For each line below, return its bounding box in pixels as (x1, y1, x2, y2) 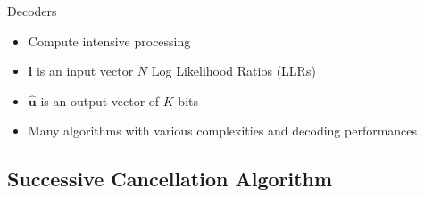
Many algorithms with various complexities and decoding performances (28, 121, 418, 140)
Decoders (7, 2, 57, 20)
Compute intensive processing (28, 31, 191, 50)
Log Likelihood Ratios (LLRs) (151, 62, 316, 80)
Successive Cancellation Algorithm (7, 165, 333, 193)
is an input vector (36, 62, 134, 80)
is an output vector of (40, 91, 160, 110)
